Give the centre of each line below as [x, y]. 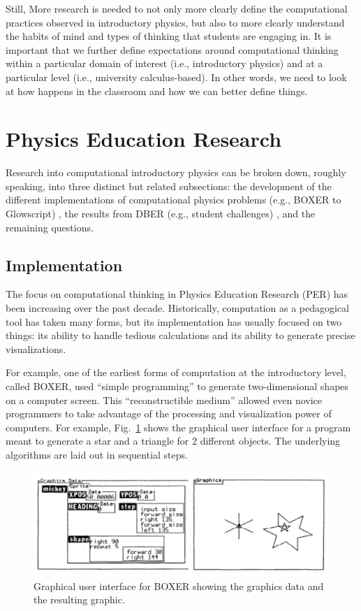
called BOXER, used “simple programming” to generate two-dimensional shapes [177, 386]
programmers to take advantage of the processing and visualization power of [169, 414]
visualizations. [36, 348]
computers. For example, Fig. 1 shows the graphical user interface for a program [178, 427]
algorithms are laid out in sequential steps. [97, 454]
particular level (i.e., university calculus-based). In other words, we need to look [176, 77]
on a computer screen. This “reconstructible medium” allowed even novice [164, 400]
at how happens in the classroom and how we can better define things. [157, 91]
